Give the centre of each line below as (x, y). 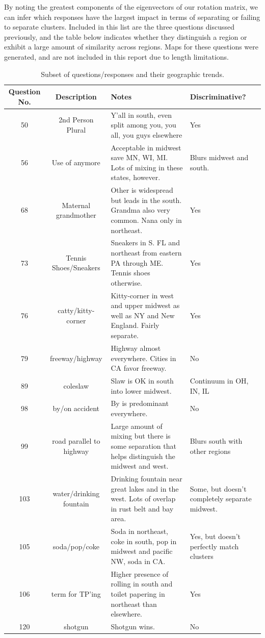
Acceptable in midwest (146, 147)
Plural (76, 129)
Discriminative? (218, 96)
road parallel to (76, 441)
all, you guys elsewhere (147, 134)
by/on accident (76, 408)
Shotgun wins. (133, 627)
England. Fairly (135, 325)
